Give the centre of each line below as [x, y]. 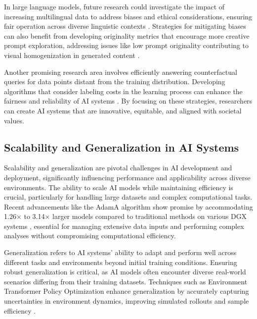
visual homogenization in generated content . [72, 55]
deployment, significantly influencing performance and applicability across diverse [127, 177]
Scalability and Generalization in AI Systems [122, 147]
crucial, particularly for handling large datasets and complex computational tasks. [128, 197]
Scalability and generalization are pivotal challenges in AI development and [118, 168]
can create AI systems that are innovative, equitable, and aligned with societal [123, 110]
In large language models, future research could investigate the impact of [114, 6]
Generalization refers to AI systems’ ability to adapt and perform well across [120, 252]
